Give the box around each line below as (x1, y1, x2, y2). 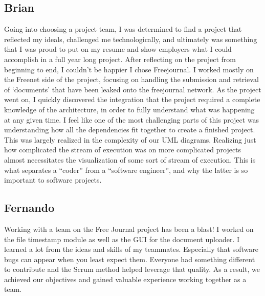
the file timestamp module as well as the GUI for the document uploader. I (4, 233, 240, 244)
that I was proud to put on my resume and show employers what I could (4, 44, 232, 54)
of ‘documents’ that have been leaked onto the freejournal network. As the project (4, 84, 261, 94)
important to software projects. (4, 174, 102, 185)
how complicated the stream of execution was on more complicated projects (4, 144, 241, 155)
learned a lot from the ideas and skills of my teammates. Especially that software (4, 244, 258, 254)
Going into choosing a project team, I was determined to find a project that (4, 24, 242, 34)
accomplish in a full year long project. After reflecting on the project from (4, 53, 236, 64)
